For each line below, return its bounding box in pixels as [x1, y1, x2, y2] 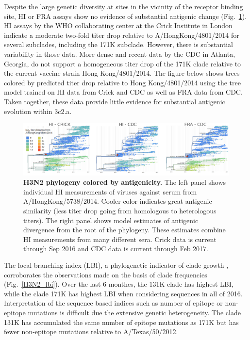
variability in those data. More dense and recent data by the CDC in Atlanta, [4, 49, 235, 59]
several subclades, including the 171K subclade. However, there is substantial [4, 39, 233, 49]
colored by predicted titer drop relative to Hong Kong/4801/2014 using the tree [4, 77, 241, 87]
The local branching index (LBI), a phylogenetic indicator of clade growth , [4, 259, 229, 270]
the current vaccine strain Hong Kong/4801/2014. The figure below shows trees [4, 68, 240, 78]
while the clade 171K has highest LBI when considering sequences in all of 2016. [4, 288, 243, 298]
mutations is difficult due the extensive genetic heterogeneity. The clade [28, 307, 241, 317]
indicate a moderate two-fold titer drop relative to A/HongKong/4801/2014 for [4, 30, 239, 40]
